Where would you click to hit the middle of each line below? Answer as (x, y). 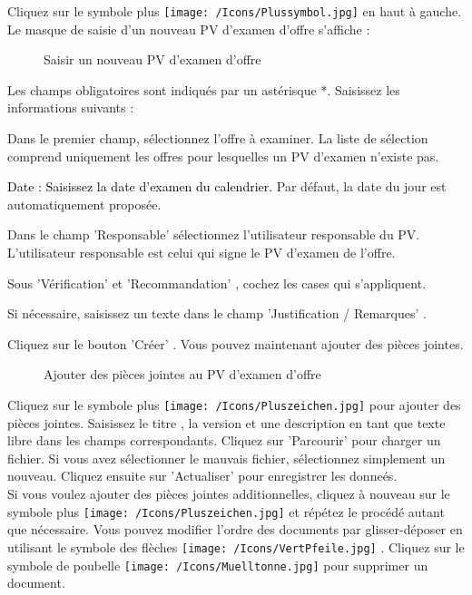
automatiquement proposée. (84, 204)
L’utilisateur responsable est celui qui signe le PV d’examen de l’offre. (202, 252)
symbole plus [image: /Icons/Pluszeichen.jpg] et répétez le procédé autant (226, 511)
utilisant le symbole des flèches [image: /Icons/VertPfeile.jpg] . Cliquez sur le (236, 546)
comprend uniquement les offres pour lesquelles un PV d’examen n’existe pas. (223, 156)
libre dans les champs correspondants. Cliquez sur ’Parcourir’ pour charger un (224, 440)
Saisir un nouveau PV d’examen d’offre (152, 59)
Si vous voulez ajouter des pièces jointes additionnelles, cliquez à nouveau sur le (229, 493)
